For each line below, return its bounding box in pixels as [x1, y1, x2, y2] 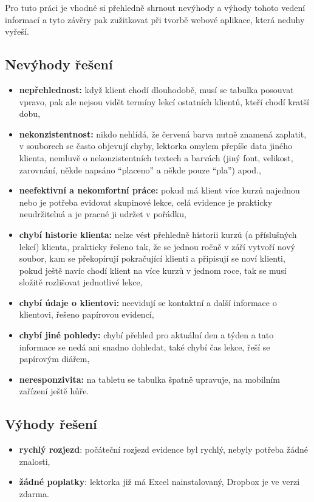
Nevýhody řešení [5, 55, 113, 74]
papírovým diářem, [19, 352, 90, 365]
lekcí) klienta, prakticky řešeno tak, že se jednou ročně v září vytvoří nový [19, 240, 295, 253]
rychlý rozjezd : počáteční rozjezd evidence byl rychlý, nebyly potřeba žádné [19, 443, 308, 456]
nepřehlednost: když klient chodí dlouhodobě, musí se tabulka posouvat [19, 83, 294, 96]
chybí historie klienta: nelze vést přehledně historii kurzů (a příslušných [19, 228, 297, 240]
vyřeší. [5, 25, 29, 38]
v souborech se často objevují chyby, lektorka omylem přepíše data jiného [19, 139, 292, 152]
